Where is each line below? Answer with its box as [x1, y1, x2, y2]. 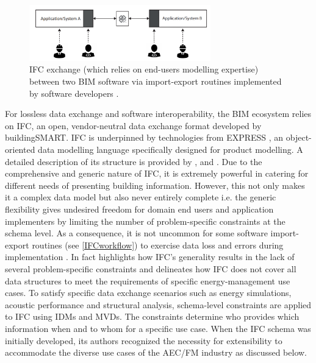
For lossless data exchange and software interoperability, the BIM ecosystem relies [5, 107, 312, 120]
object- [285, 131, 312, 144]
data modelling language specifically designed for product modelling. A [38, 143, 303, 156]
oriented [5, 143, 35, 156]
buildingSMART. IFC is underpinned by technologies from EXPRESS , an [5, 131, 284, 144]
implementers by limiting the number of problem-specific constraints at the [5, 214, 285, 227]
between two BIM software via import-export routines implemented [29, 75, 282, 88]
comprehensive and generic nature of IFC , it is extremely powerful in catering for [5, 167, 309, 180]
